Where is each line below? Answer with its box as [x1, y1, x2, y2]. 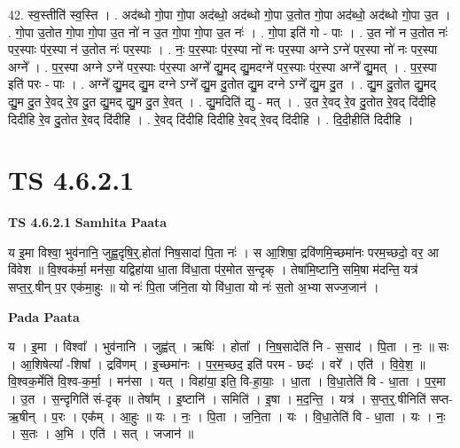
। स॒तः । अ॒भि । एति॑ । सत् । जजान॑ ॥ [8, 424, 194, 443]
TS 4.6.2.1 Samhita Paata [8, 213, 168, 232]
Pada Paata [8, 307, 80, 326]
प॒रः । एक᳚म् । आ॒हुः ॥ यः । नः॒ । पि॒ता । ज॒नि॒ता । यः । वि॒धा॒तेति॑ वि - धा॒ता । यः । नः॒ [51, 406, 446, 425]
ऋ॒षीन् [8, 406, 35, 425]
